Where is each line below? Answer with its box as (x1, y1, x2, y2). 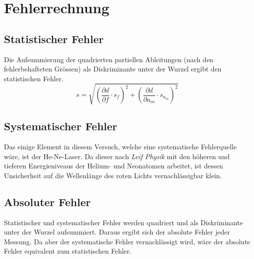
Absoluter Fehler (4, 194, 91, 209)
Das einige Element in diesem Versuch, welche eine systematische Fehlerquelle (4, 141, 237, 152)
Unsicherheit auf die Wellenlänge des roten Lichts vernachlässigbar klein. (4, 170, 222, 180)
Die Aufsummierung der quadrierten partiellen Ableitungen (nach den (4, 54, 213, 64)
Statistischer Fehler (4, 31, 104, 46)
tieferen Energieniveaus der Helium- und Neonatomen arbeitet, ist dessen (4, 161, 223, 171)
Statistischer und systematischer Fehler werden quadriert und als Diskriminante (4, 217, 243, 227)
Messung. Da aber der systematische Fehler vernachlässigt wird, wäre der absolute (4, 236, 251, 246)
